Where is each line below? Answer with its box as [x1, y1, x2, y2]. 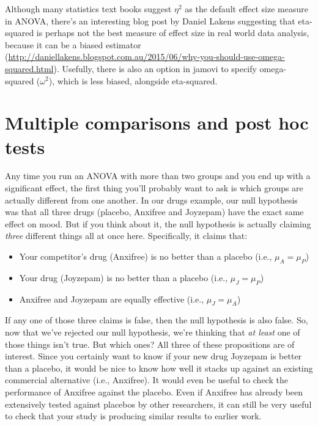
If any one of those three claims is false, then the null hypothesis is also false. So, [5, 314, 308, 326]
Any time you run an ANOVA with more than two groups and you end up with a [5, 169, 311, 182]
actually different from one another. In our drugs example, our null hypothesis [5, 193, 298, 206]
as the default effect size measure [185, 2, 308, 15]
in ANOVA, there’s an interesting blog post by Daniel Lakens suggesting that [5, 14, 295, 27]
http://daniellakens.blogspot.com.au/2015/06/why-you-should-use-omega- [8, 50, 285, 63]
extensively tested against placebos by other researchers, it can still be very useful [5, 397, 312, 410]
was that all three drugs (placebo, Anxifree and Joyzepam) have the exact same [5, 205, 304, 218]
